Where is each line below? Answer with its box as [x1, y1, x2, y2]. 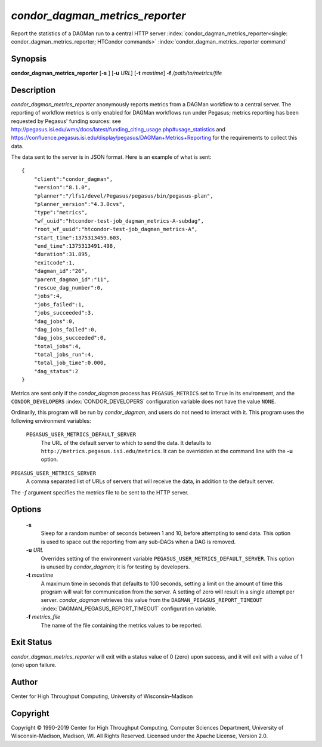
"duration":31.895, [33, 251, 91, 258]
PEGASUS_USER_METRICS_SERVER [11, 469, 97, 477]
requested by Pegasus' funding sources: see [11, 117, 122, 125]
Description [11, 85, 56, 95]
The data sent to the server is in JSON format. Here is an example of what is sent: [11, 153, 212, 161]
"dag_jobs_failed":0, [33, 326, 98, 333]
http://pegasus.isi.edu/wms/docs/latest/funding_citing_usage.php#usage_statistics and [11, 125, 226, 133]
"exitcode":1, [33, 259, 76, 266]
